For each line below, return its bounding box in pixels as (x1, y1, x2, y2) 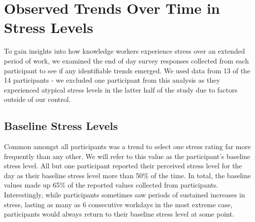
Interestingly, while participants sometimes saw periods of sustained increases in (4, 190, 245, 200)
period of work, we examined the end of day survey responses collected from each (4, 55, 249, 65)
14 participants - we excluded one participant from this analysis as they (4, 75, 220, 85)
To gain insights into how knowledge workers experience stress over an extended (4, 46, 245, 56)
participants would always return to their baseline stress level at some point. (4, 209, 234, 219)
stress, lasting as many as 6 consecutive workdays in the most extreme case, (4, 199, 232, 209)
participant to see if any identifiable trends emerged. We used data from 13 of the (4, 65, 251, 75)
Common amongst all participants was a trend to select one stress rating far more (4, 141, 251, 152)
